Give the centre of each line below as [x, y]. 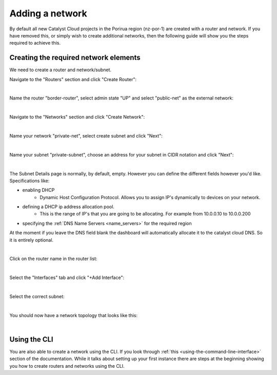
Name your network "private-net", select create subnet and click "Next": [86, 135]
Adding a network [48, 13]
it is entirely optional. [32, 240]
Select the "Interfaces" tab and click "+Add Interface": [67, 278]
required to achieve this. [35, 43]
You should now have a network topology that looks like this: [74, 315]
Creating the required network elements [75, 58]
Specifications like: [29, 181]
